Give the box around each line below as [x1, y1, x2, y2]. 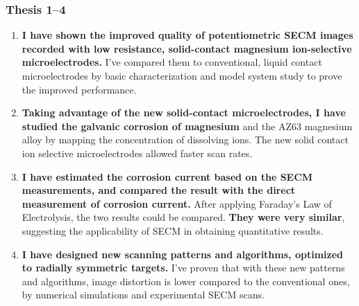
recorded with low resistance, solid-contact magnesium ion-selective [22, 41, 352, 55]
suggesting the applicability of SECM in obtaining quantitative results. [22, 223, 324, 237]
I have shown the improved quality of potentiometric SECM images [22, 28, 353, 42]
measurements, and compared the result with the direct [22, 183, 296, 197]
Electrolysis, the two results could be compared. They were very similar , [22, 210, 345, 224]
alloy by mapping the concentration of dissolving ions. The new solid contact [22, 132, 349, 147]
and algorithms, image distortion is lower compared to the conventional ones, [22, 273, 350, 288]
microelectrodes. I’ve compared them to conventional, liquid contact [22, 55, 322, 69]
